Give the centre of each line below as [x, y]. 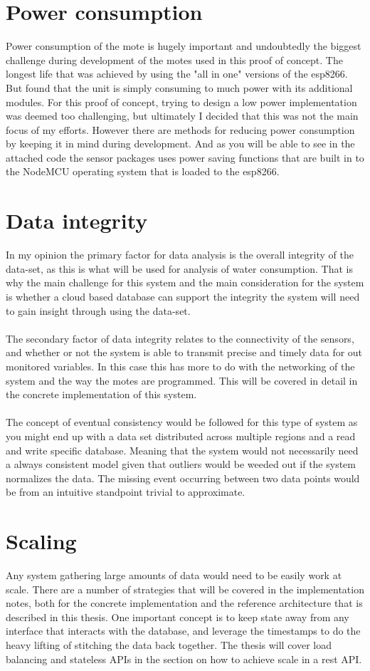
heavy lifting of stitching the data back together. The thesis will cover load [169, 644]
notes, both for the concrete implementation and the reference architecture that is [184, 603]
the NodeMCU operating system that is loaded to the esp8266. [143, 171]
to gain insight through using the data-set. [98, 310]
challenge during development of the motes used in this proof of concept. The [174, 59]
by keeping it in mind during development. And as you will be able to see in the [180, 144]
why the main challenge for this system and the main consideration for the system [185, 282]
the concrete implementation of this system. [101, 394]
